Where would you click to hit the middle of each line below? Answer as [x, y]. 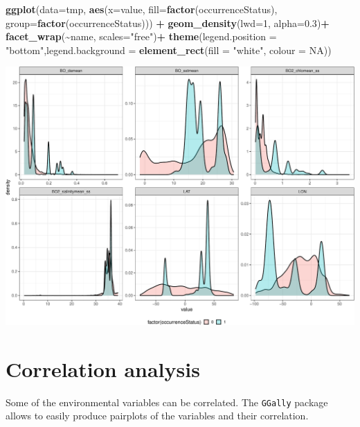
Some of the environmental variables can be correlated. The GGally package [167, 402]
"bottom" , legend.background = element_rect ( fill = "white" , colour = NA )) [169, 50]
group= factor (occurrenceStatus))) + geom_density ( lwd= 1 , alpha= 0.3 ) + [168, 23]
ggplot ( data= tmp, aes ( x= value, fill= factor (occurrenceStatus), [142, 9]
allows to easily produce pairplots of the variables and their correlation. [157, 416]
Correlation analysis [103, 368]
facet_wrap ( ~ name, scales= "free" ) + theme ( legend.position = [141, 36]
